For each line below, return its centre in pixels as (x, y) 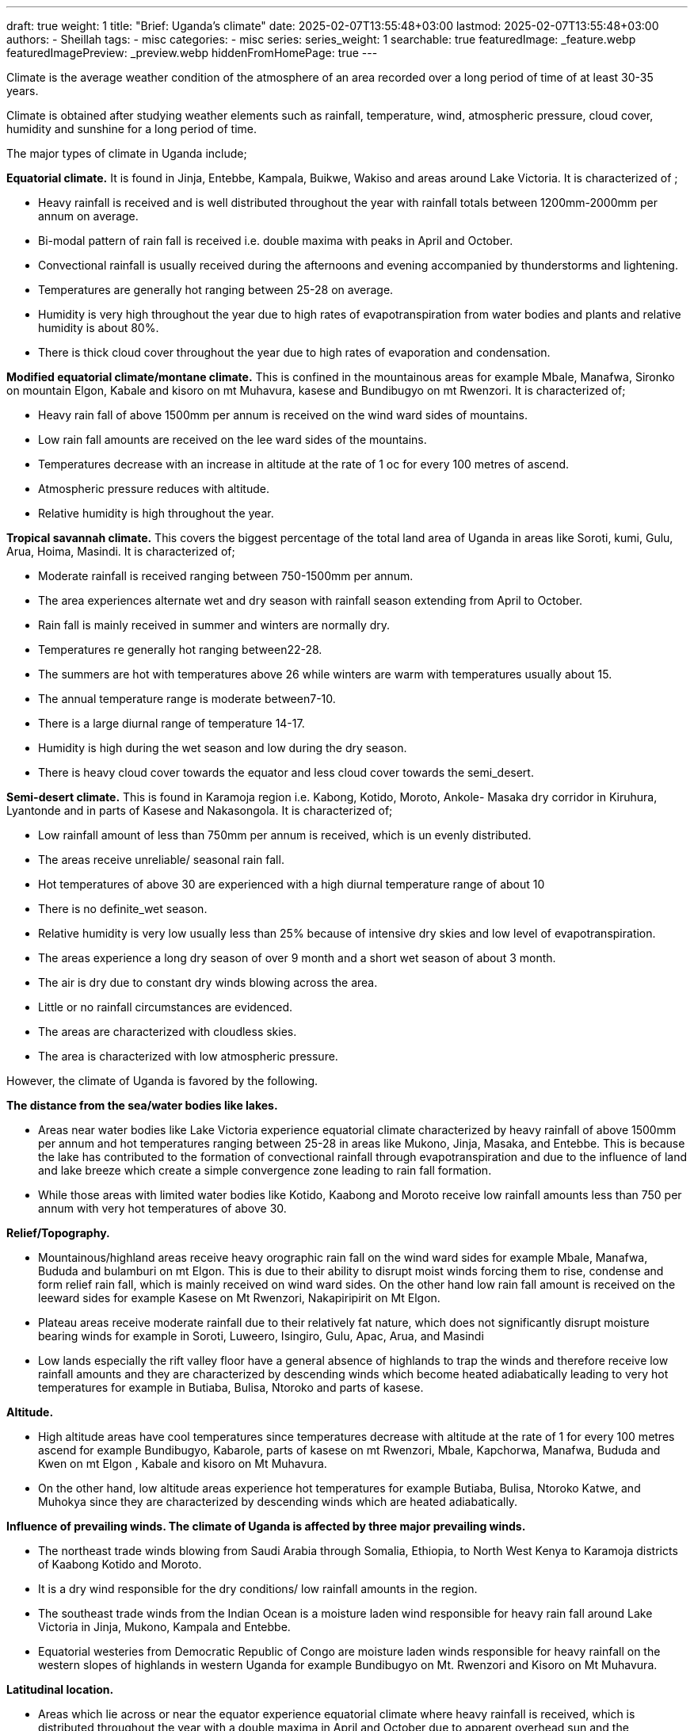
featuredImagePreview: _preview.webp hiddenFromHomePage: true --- (192, 53)
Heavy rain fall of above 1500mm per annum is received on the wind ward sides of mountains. (283, 415)
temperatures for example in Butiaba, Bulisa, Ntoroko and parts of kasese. (231, 1387)
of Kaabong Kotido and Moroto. (120, 1564)
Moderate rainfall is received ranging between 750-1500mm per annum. (226, 576)
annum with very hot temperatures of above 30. (162, 1208)
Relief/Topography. (58, 1233)
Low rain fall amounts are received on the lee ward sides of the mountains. (233, 439)
